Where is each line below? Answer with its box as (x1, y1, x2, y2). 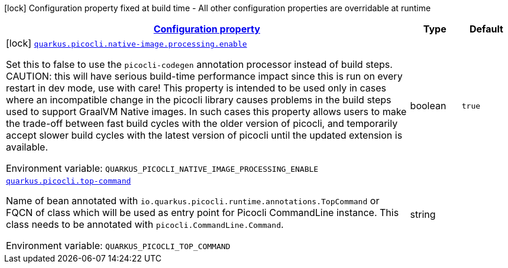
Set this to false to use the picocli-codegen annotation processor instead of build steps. (6, 58, 393, 70)
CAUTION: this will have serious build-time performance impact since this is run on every (6, 70, 403, 82)
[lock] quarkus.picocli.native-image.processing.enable (6, 37, 247, 49)
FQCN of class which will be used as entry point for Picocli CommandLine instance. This (6, 207, 399, 218)
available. (6, 141, 48, 153)
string (410, 208, 436, 220)
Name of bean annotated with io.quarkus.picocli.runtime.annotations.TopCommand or (6, 195, 380, 207)
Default (469, 23, 503, 35)
